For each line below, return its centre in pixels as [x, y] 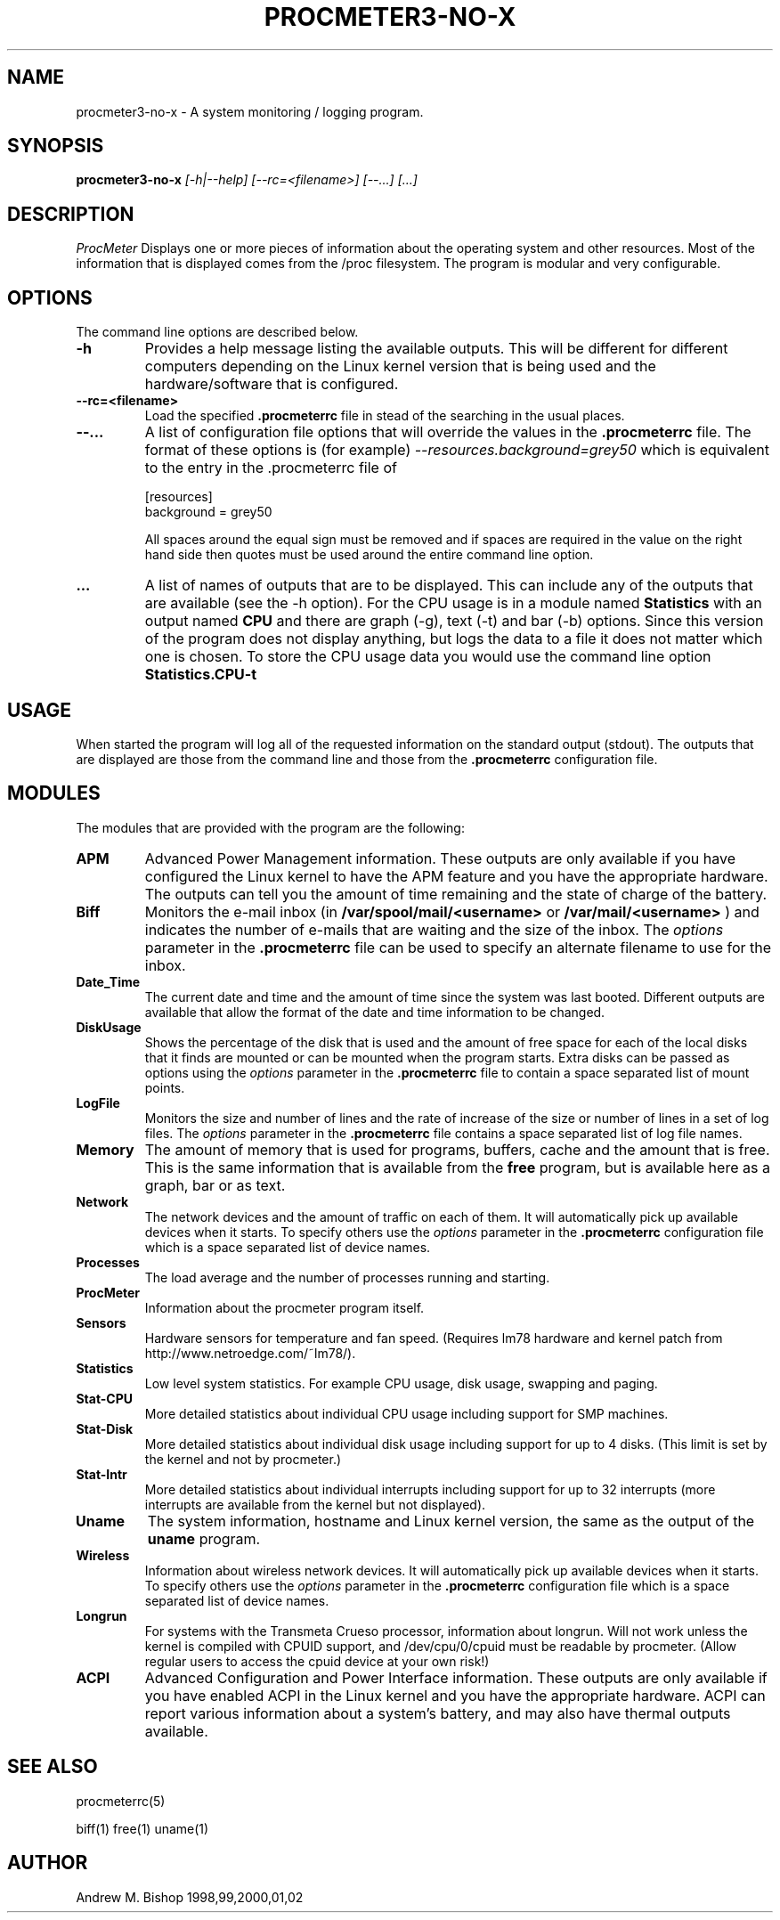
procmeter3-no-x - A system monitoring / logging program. [250, 111]
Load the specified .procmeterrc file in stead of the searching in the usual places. [385, 416]
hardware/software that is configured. [272, 384]
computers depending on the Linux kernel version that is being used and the [400, 366]
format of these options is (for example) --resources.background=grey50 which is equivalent [457, 450]
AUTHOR [48, 1863]
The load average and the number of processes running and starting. [347, 1277]
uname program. [204, 1538]
